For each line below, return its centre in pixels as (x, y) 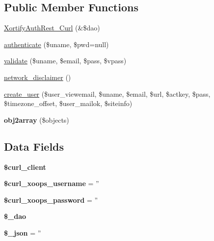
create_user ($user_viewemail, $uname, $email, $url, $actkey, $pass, (107, 94)
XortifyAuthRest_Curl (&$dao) (52, 28)
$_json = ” (23, 232)
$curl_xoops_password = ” (51, 200)
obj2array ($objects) (37, 120)
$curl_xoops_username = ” (52, 183)
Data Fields (34, 146)
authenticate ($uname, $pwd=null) (56, 44)
